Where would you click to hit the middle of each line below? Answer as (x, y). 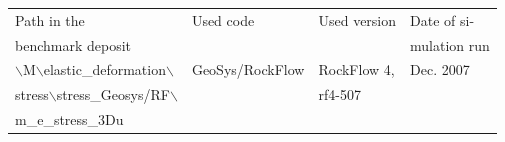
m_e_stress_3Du (69, 119)
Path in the (50, 19)
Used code (223, 19)
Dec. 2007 (440, 69)
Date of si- (442, 19)
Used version (357, 19)
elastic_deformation (104, 69)
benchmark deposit (73, 44)
